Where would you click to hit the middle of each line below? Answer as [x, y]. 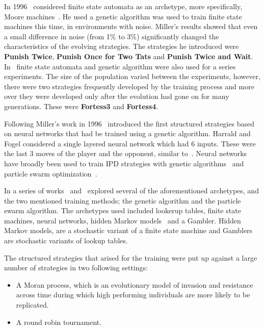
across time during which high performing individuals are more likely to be [133, 295]
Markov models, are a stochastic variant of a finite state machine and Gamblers [128, 230]
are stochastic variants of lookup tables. [66, 241]
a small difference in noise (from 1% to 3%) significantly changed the [112, 36]
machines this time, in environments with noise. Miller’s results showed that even [131, 26]
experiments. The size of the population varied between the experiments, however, [132, 76]
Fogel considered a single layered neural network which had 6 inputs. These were [130, 143]
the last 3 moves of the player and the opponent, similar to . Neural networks [126, 153]
